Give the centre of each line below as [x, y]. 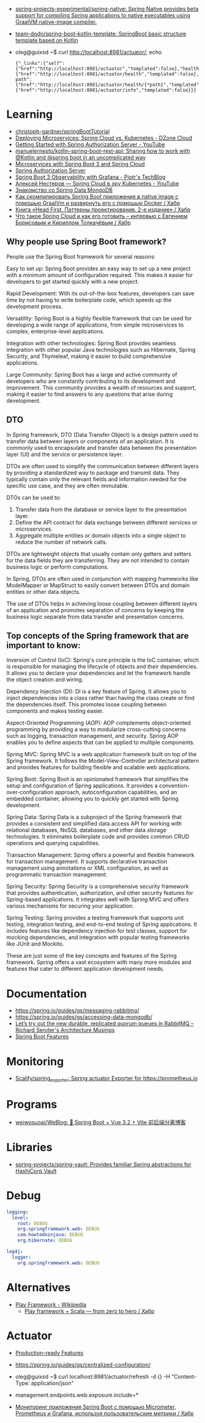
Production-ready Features [49, 1353]
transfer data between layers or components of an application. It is [90, 441]
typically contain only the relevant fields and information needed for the [96, 479]
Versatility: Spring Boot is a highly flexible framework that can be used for [99, 318]
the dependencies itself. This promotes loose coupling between [87, 705]
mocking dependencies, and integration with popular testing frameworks [98, 938]
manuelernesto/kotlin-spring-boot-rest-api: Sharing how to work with [103, 151]
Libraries [29, 1148]
